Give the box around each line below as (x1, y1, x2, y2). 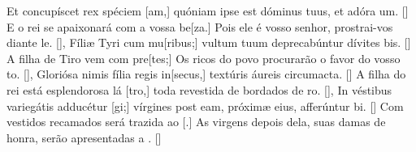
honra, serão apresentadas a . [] (6, 129, 162, 146)
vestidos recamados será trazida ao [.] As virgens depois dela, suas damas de (6, 113, 386, 130)
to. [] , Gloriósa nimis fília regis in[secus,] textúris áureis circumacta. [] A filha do (6, 65, 406, 82)
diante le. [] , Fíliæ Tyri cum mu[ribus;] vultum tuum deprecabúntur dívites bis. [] (6, 34, 411, 51)
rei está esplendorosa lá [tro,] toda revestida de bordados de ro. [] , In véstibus (6, 81, 392, 98)
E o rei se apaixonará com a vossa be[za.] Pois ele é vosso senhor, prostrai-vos (6, 18, 393, 35)
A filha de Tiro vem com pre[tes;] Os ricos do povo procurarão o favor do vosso (6, 49, 401, 66)
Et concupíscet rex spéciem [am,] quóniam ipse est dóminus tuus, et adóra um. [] (6, 2, 409, 19)
